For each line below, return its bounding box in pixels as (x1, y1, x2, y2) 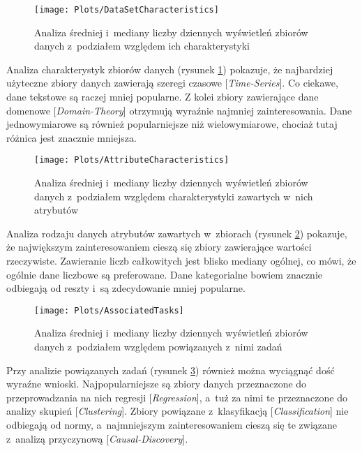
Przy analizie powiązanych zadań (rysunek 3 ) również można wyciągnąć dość (6, 362, 335, 377)
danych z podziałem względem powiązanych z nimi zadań (34, 339, 282, 354)
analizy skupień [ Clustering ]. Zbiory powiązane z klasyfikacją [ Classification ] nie (6, 404, 349, 418)
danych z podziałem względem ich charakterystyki (34, 38, 250, 53)
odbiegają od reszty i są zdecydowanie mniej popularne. (6, 281, 246, 295)
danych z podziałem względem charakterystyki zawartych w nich (34, 188, 313, 203)
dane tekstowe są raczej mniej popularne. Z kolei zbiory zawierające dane (6, 89, 319, 104)
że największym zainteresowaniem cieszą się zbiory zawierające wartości (6, 239, 312, 254)
